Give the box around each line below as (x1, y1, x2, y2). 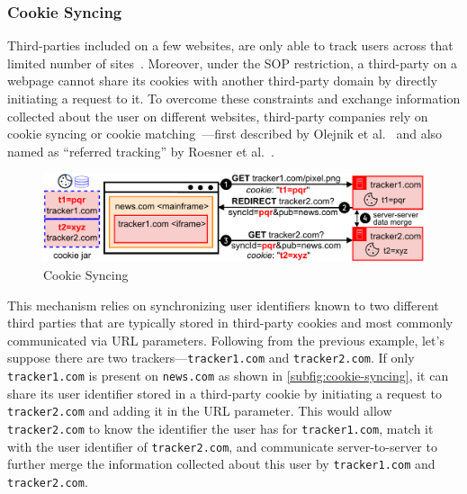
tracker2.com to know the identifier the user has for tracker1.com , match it (7, 418, 434, 437)
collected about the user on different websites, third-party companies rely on (7, 106, 428, 125)
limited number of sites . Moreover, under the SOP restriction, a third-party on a (7, 53, 458, 72)
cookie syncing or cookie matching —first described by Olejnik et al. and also (7, 124, 443, 143)
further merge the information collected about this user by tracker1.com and (7, 454, 436, 473)
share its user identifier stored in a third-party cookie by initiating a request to (7, 383, 442, 402)
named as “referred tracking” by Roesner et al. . (7, 141, 274, 160)
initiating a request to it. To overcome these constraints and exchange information (7, 89, 461, 107)
